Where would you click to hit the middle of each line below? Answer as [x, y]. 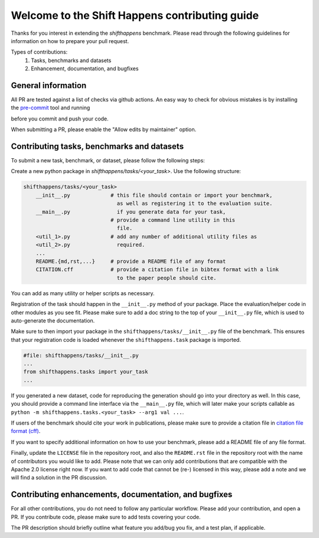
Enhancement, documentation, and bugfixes [85, 69]
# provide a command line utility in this [173, 220]
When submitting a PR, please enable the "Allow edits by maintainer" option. [104, 129]
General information [49, 85]
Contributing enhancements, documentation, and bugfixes [122, 495]
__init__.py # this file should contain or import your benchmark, [154, 195]
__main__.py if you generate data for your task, [131, 212]
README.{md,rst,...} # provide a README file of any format [131, 261]
